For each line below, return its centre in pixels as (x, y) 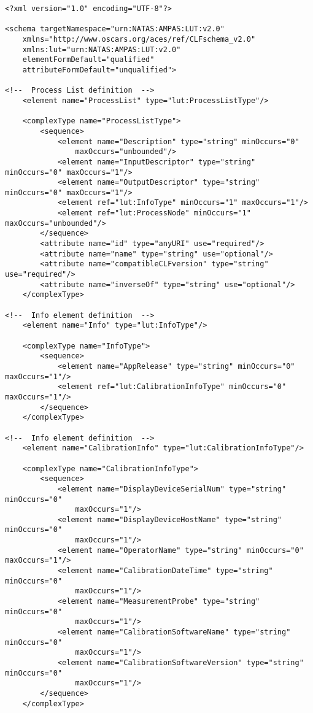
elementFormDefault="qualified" (88, 60)
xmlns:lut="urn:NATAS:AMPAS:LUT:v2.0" (102, 49)
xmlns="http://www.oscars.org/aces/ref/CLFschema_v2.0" (139, 39)
